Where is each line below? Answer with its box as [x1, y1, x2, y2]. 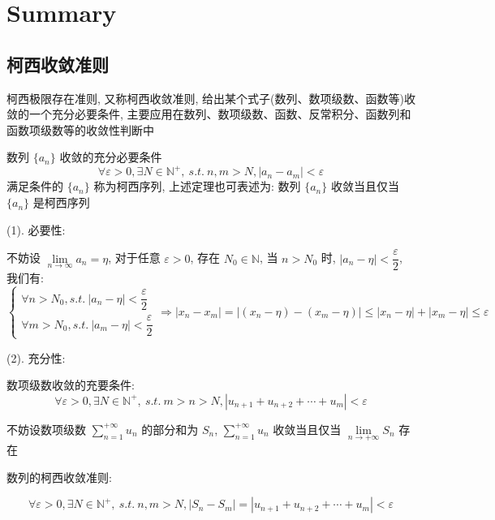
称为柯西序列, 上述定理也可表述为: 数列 [93, 178, 301, 195]
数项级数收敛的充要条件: [6, 376, 135, 393]
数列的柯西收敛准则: [6, 468, 112, 485]
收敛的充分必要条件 [59, 148, 162, 165]
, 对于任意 [108, 249, 161, 266]
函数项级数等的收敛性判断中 [6, 121, 154, 138]
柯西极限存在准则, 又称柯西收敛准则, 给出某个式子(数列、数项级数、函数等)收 [6, 89, 415, 106]
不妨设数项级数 [6, 420, 86, 437]
